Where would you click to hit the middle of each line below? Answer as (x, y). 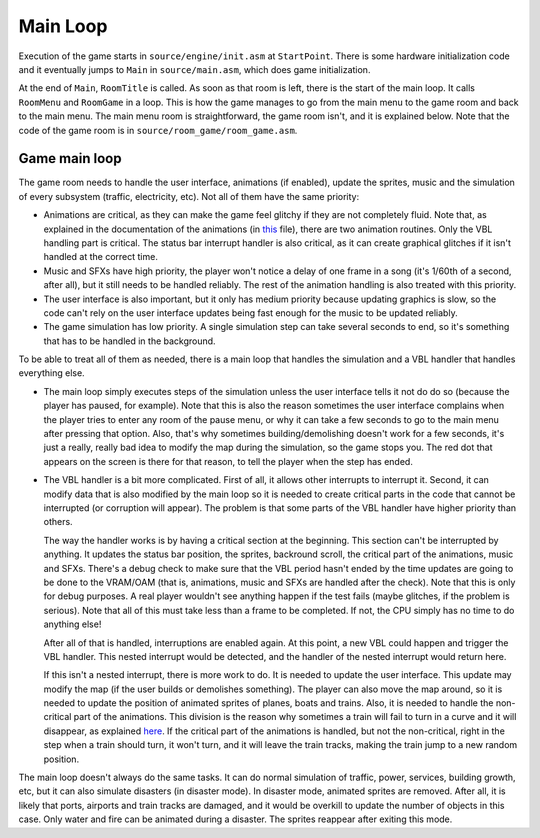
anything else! (72, 624)
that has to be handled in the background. (129, 341)
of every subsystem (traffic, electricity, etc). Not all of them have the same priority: (189, 196)
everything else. (51, 373)
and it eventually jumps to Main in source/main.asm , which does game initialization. (194, 69)
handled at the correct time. (101, 257)
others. (58, 522)
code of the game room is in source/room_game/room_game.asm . (158, 130)
